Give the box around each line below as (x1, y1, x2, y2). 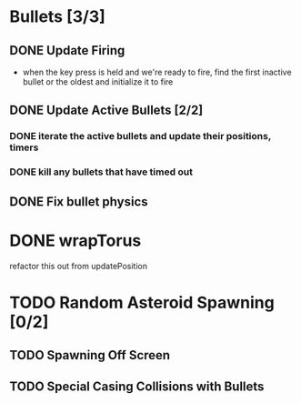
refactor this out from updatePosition (9, 260, 148, 271)
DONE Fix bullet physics (9, 194, 148, 209)
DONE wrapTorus (9, 230, 142, 251)
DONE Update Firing (9, 43, 125, 58)
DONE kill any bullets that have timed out (9, 166, 194, 178)
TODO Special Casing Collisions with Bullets (9, 378, 265, 394)
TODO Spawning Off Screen (9, 348, 171, 363)
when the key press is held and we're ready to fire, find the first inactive (22, 66, 293, 77)
